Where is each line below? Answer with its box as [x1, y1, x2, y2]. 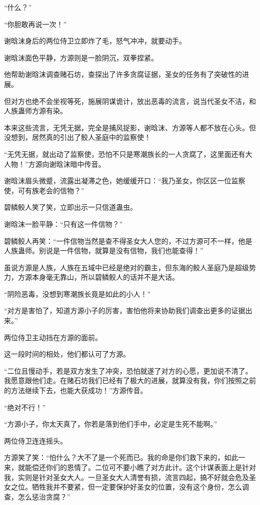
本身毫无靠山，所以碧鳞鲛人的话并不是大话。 [31, 272, 179, 282]
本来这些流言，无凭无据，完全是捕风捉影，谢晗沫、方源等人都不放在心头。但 [4, 122, 256, 132]
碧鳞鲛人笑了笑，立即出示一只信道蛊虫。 [4, 202, 137, 212]
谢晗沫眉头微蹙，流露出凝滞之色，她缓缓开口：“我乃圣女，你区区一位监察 [4, 175, 245, 186]
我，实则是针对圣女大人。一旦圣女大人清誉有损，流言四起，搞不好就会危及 [4, 472, 249, 482]
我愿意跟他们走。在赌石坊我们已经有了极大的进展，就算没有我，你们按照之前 [4, 375, 256, 386]
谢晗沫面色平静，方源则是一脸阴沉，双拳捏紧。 [4, 52, 158, 62]
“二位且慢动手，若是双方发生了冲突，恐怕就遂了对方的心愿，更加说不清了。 [4, 365, 252, 376]
